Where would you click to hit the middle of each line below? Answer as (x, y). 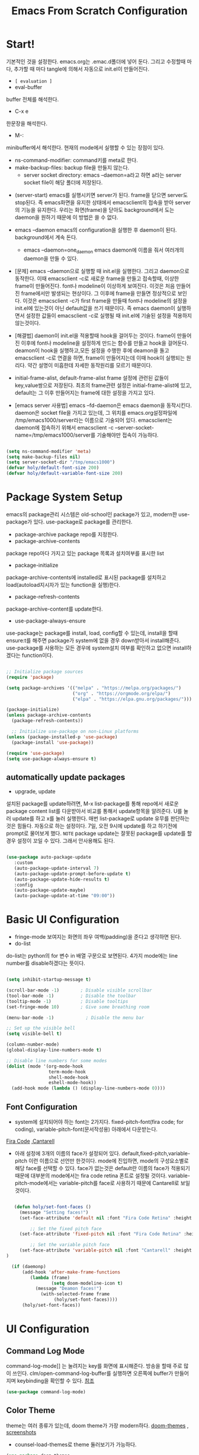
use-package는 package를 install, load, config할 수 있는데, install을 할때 (92, 633)
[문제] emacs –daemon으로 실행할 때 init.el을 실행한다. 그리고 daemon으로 (102, 271)
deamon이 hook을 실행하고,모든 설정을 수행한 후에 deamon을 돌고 (92, 350)
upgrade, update (35, 792)
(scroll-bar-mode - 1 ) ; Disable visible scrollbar (79, 990)
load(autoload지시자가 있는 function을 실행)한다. (63, 585)
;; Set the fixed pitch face (66, 1229)
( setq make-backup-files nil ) (44, 457)
